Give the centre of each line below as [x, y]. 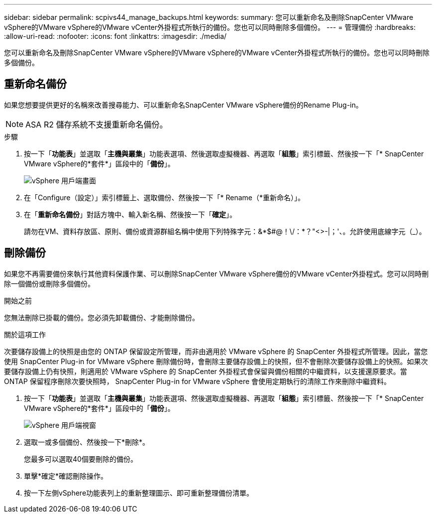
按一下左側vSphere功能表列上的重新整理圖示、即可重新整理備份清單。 [139, 493]
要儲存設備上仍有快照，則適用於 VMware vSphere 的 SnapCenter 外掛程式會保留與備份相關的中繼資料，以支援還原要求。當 [206, 371]
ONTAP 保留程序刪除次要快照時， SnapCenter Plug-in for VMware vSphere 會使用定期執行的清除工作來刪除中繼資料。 [198, 381]
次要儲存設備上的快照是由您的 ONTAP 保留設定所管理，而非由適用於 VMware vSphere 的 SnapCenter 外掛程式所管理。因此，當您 [216, 351]
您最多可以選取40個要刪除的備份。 [81, 459]
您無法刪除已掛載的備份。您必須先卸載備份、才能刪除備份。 [102, 317]
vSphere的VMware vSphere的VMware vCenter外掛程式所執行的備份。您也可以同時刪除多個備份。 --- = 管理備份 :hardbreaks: [210, 27]
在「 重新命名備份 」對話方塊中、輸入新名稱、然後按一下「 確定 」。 [130, 214]
